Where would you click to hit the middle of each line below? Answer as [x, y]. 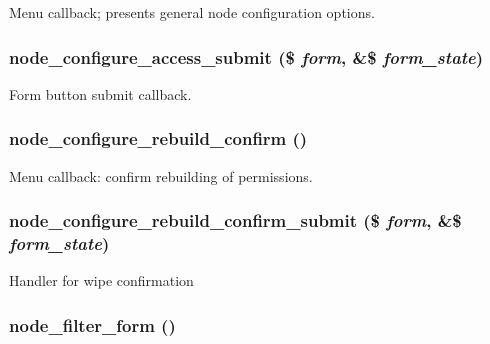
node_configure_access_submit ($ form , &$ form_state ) [246, 56]
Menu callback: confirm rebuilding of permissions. [161, 175]
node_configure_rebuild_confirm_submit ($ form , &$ [235, 220]
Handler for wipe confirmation [101, 280]
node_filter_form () [92, 324]
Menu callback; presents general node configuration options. [192, 12]
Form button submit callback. [100, 93]
